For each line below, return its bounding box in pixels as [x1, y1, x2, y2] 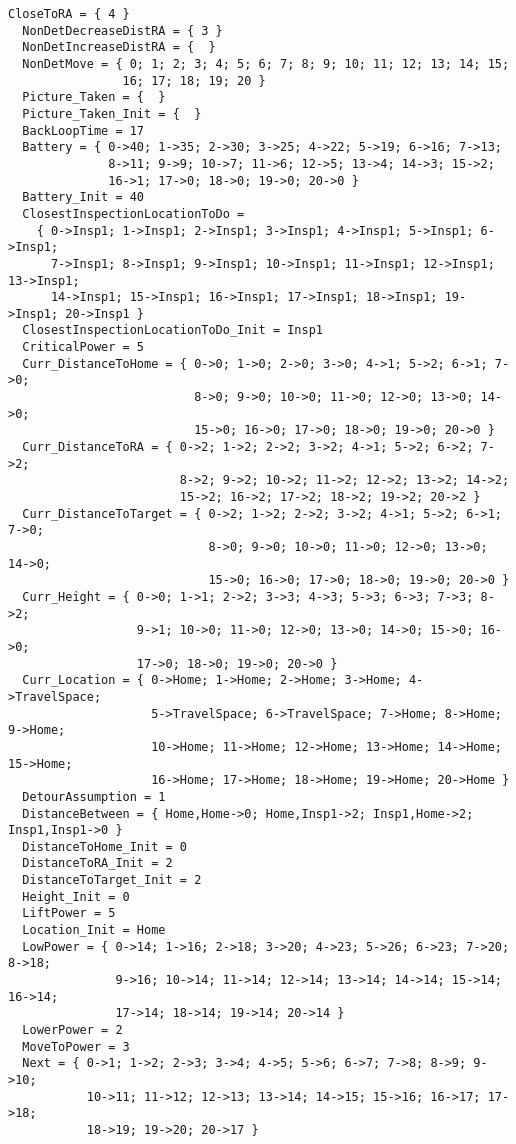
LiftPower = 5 [22, 906, 116, 921]
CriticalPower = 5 [22, 340, 145, 355]
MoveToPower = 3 [22, 1039, 130, 1054]
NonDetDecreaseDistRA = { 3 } [22, 23, 223, 38]
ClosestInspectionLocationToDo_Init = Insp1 [22, 323, 323, 338]
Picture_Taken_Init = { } [22, 106, 202, 121]
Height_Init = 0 [22, 889, 130, 904]
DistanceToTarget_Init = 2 [22, 873, 202, 888]
